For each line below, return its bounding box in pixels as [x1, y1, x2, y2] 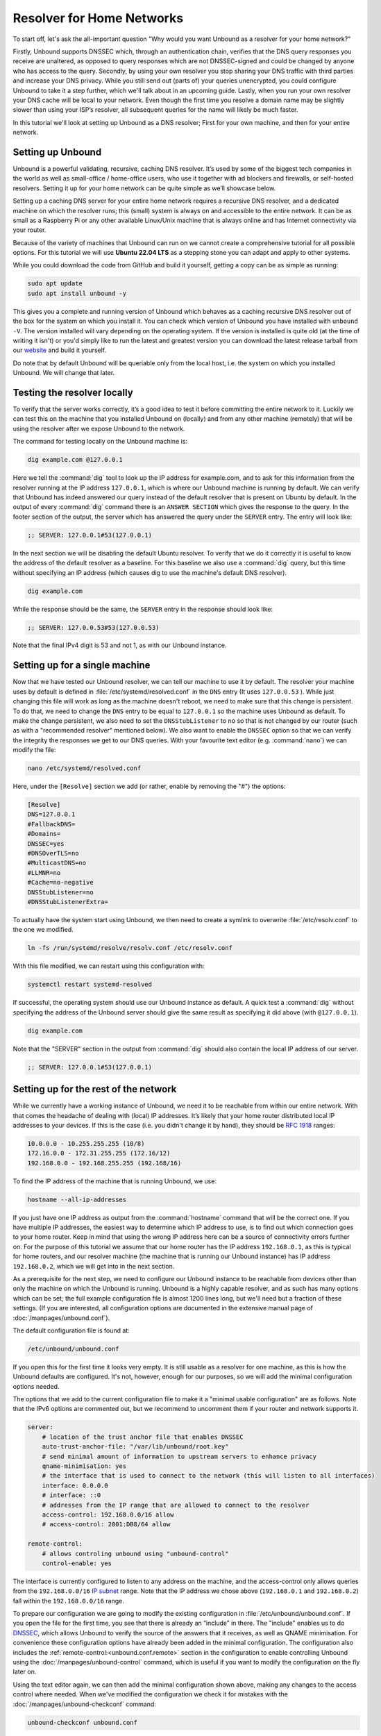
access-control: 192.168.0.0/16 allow [42, 1510, 174, 1519]
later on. [12, 1667, 37, 1676]
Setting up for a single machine [12, 660, 151, 671]
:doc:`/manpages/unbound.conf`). [12, 1313, 110, 1322]
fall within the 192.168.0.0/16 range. [12, 1596, 124, 1605]
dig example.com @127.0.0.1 [27, 456, 123, 464]
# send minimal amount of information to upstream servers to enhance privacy [42, 1452, 317, 1460]
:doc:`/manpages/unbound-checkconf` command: [12, 1700, 156, 1708]
